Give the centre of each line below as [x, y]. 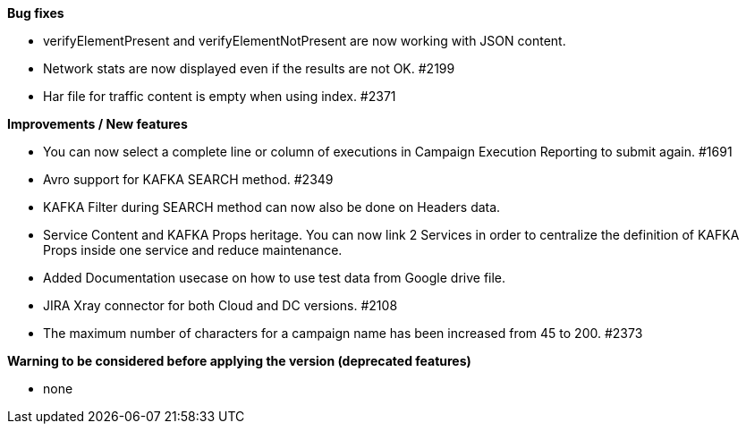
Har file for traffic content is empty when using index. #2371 [220, 96]
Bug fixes [36, 13]
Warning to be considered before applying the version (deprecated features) [239, 361]
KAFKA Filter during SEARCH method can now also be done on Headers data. [272, 207]
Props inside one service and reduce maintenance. [193, 250]
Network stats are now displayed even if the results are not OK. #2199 [249, 68]
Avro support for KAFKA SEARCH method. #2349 [188, 179]
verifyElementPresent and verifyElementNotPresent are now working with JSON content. [305, 41]
